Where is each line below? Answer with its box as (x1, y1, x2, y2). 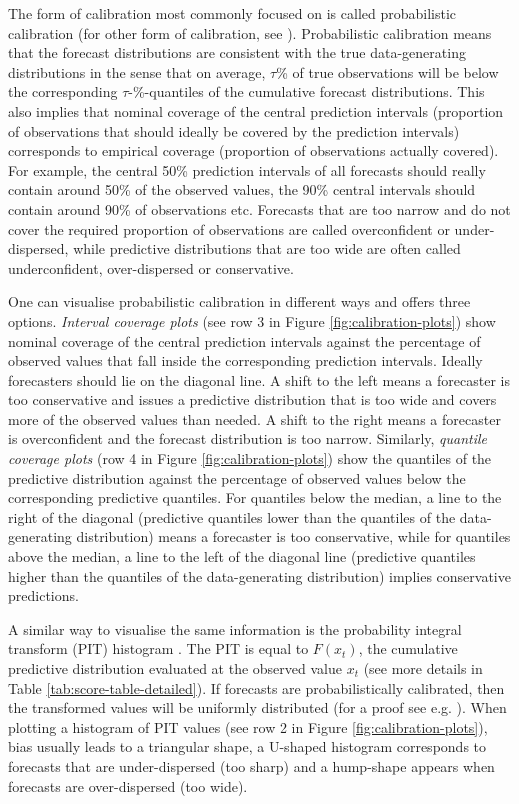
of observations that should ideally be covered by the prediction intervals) (8, 120, 460, 141)
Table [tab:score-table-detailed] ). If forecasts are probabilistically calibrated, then (8, 677, 505, 698)
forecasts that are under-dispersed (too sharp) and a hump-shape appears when (8, 755, 495, 776)
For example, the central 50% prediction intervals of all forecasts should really (8, 159, 486, 180)
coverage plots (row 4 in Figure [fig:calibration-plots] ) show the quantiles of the (8, 448, 492, 469)
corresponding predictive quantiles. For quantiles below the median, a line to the (8, 487, 502, 508)
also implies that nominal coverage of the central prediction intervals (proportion (8, 100, 504, 121)
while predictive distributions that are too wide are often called (73, 238, 461, 259)
